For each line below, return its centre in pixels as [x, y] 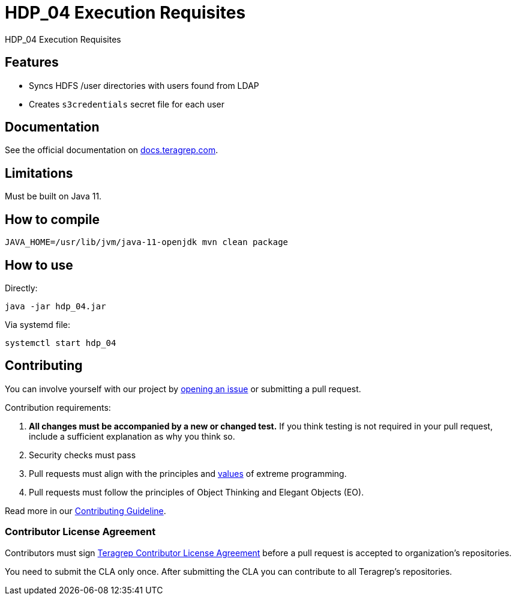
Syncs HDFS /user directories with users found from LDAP [144, 85]
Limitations [39, 173]
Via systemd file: [38, 324]
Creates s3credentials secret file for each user [127, 104]
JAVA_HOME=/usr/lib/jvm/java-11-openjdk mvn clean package [147, 242]
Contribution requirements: [58, 407]
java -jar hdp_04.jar [55, 306]
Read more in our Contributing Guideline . [85, 511]
